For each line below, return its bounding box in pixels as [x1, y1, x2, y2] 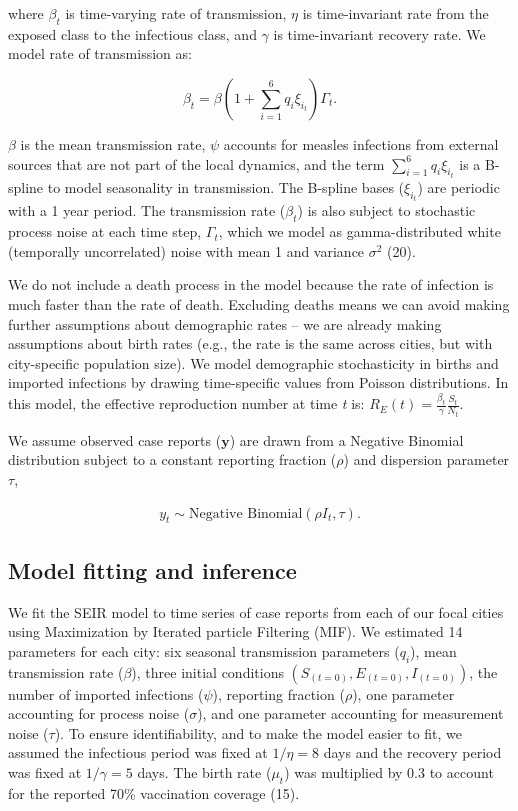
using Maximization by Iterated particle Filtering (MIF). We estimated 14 [8, 621, 463, 642]
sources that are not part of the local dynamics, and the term [8, 153, 385, 174]
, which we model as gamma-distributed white [218, 221, 501, 242]
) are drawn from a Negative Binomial [229, 429, 464, 450]
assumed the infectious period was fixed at [8, 742, 268, 763]
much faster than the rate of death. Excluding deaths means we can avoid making [8, 294, 510, 315]
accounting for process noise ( [8, 703, 190, 724]
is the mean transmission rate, [20, 133, 206, 154]
